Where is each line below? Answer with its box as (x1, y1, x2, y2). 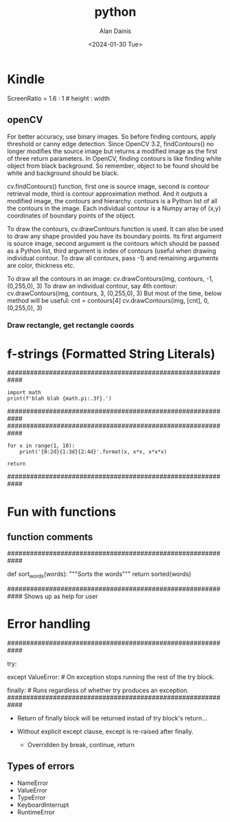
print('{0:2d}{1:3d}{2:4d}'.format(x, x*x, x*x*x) (19, 448, 168, 455)
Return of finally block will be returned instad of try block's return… (16, 714, 207, 722)
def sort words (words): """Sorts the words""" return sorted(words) (7, 570, 192, 580)
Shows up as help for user (23, 592, 98, 601)
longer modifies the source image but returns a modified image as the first (7, 147, 218, 155)
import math (7, 389, 41, 396)
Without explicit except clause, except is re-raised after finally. (16, 727, 194, 735)
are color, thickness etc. (7, 261, 76, 269)
